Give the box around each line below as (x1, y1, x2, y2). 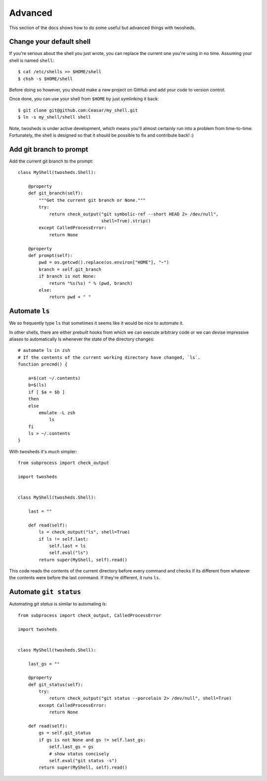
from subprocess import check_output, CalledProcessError (18, 612, 162, 618)
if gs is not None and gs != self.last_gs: (39, 737, 146, 742)
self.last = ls (49, 543, 86, 549)
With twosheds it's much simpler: (9, 448, 77, 454)
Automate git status (9, 588, 81, 596)
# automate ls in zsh (18, 347, 70, 353)
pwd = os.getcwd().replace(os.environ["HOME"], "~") (39, 260, 169, 265)
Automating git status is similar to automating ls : (9, 601, 107, 607)
